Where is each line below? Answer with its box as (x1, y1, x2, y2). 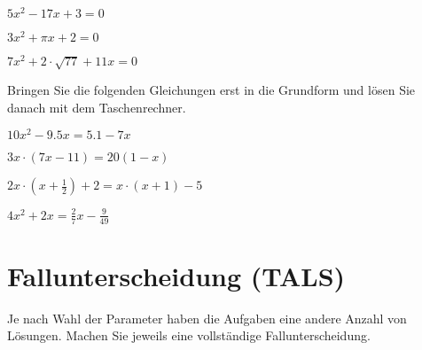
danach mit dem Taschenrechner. (7, 97, 186, 116)
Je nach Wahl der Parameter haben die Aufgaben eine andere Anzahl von (7, 308, 407, 327)
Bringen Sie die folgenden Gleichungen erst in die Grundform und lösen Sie (7, 81, 416, 98)
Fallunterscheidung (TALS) (7, 257, 346, 293)
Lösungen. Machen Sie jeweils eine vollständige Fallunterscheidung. (7, 326, 371, 345)
